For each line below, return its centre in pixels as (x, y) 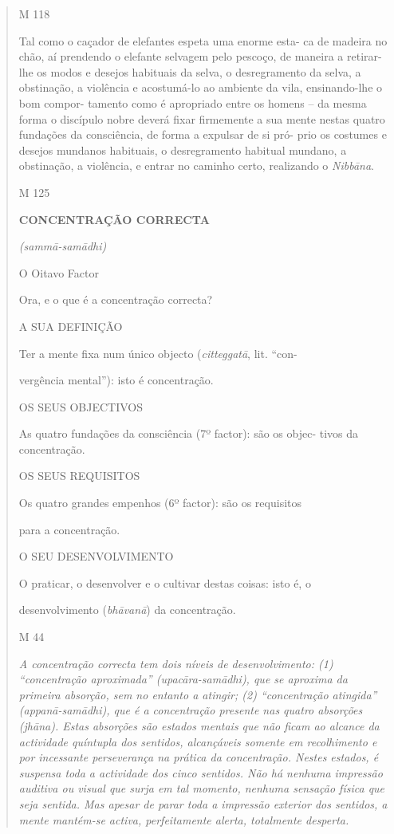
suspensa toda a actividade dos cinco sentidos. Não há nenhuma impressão (201, 772)
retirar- (364, 56)
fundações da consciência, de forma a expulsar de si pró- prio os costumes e (203, 134)
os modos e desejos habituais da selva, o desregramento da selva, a (199, 71)
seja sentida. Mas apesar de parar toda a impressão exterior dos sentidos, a (203, 803)
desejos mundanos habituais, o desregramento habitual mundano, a (183, 149)
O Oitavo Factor (59, 272)
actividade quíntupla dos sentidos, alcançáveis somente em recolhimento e (198, 741)
